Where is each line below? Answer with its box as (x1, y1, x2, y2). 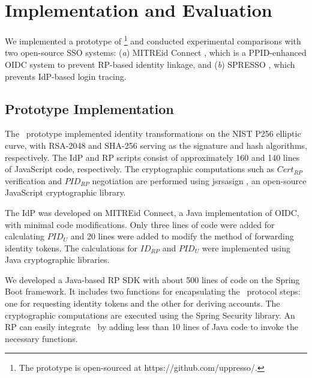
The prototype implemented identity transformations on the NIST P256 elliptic (5, 127, 301, 140)
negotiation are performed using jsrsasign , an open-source (92, 174, 307, 187)
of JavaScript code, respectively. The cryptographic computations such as (5, 163, 275, 175)
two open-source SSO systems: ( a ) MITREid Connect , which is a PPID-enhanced (5, 46, 307, 59)
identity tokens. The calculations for (5, 241, 138, 254)
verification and (5, 174, 62, 187)
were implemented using (202, 241, 290, 254)
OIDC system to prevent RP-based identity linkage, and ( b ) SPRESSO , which (5, 58, 295, 70)
